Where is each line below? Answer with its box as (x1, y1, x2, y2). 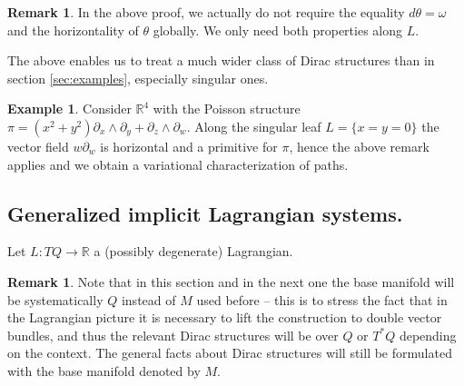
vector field (7, 136, 69, 155)
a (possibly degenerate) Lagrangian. (94, 242, 293, 261)
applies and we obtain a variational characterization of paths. (7, 154, 349, 173)
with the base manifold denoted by (7, 361, 201, 380)
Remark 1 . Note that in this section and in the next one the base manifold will (7, 272, 455, 291)
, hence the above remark (289, 136, 429, 155)
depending (399, 325, 457, 344)
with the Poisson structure (153, 99, 301, 118)
